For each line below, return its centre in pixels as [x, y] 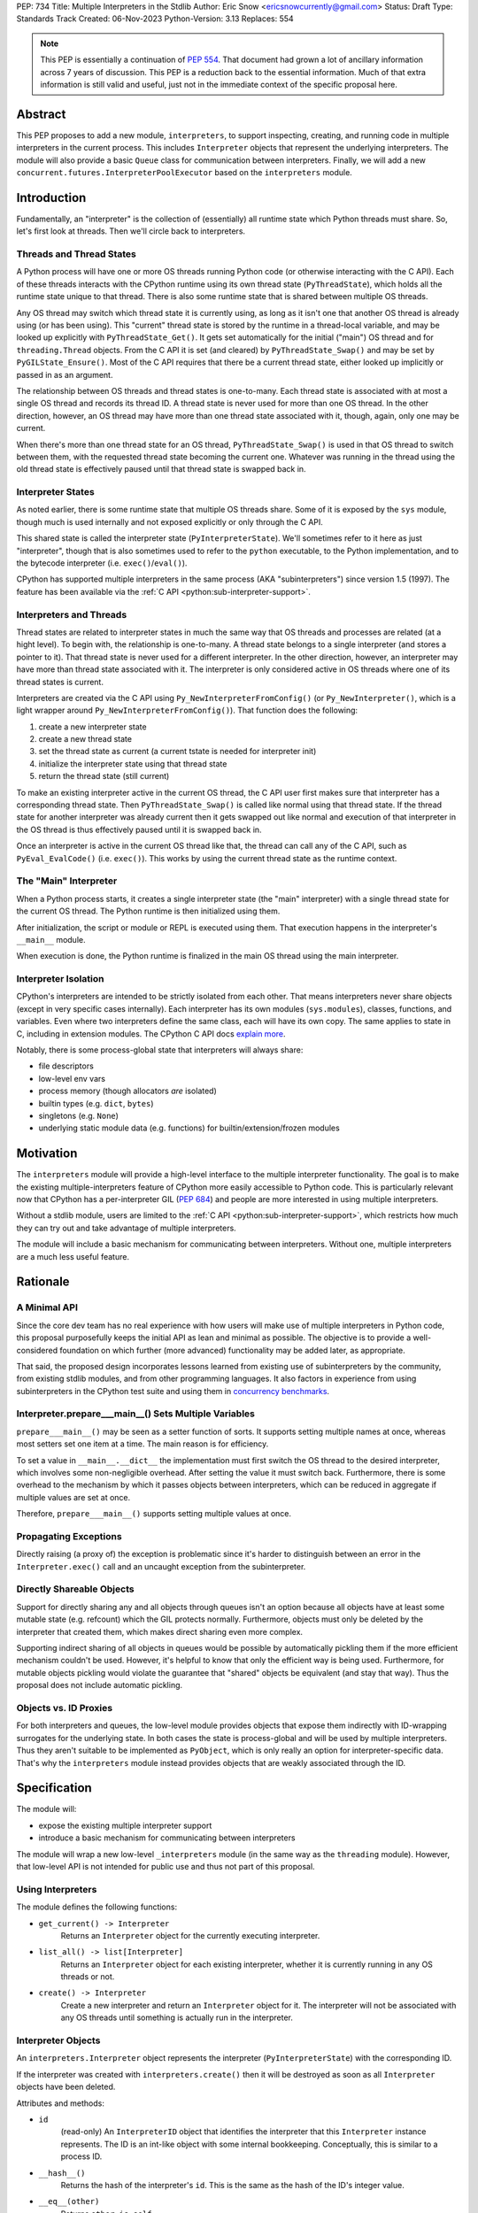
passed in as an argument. [65, 374]
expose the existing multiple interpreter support [125, 1825]
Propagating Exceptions [69, 1536]
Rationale [43, 1282]
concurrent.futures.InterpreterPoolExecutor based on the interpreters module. [185, 173]
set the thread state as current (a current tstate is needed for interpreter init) [177, 752]
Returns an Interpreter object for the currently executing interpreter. [190, 1935]
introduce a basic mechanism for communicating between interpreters [167, 1838]
